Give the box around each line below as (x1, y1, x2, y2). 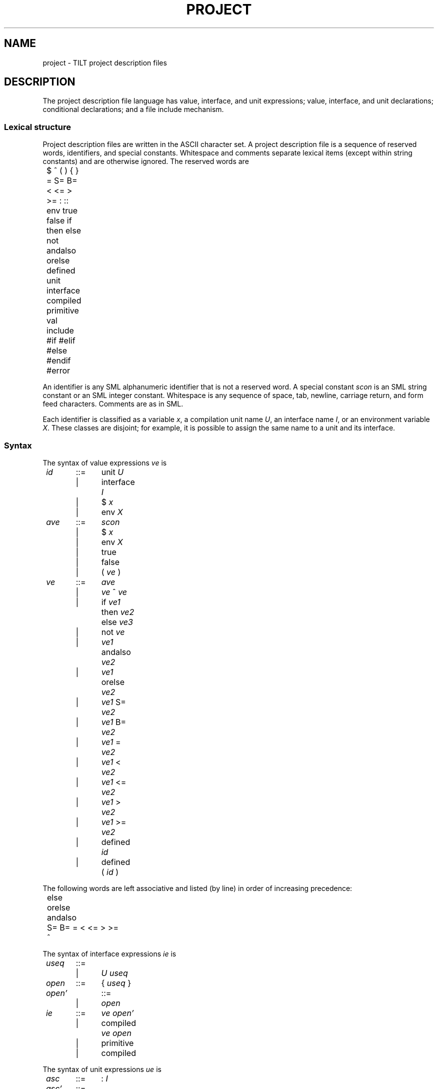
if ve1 (101, 596, 120, 607)
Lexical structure (4, 121, 71, 132)
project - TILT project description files (42, 58, 167, 67)
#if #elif (46, 335, 75, 346)
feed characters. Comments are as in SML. (42, 399, 183, 408)
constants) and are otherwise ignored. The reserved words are (42, 157, 249, 166)
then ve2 (101, 606, 134, 617)
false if (46, 215, 72, 226)
